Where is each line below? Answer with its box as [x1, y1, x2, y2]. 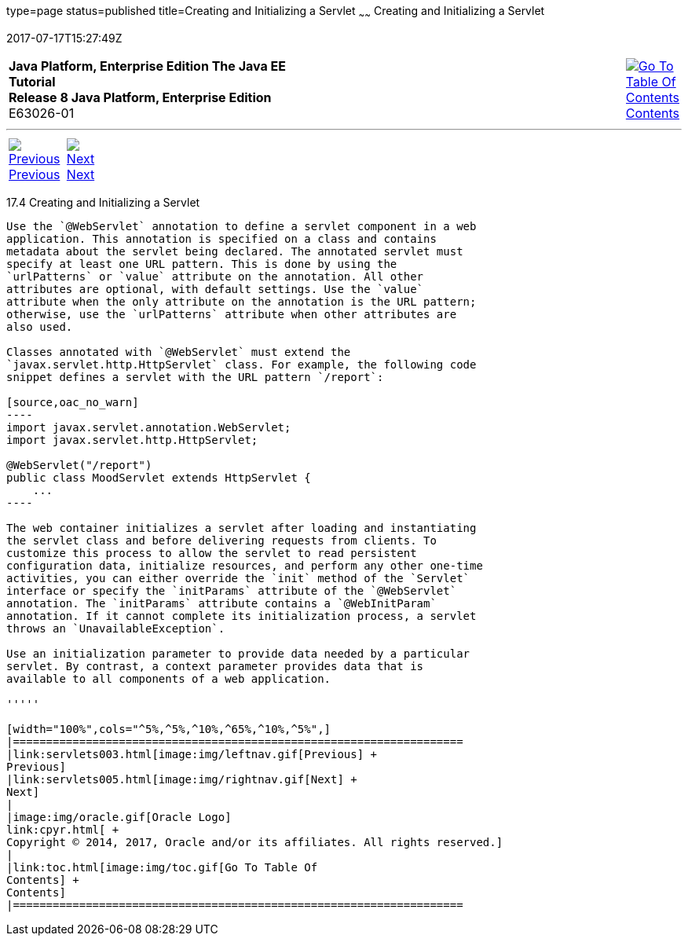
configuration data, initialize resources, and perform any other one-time [6, 559, 483, 572]
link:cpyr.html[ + [6, 823, 119, 836]
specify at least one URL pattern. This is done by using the [6, 257, 397, 270]
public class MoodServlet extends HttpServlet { [6, 471, 311, 484]
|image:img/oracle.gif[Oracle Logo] [6, 810, 232, 823]
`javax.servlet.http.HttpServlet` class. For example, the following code [6, 357, 477, 371]
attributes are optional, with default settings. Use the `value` [6, 282, 424, 295]
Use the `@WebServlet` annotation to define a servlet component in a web [6, 219, 477, 233]
